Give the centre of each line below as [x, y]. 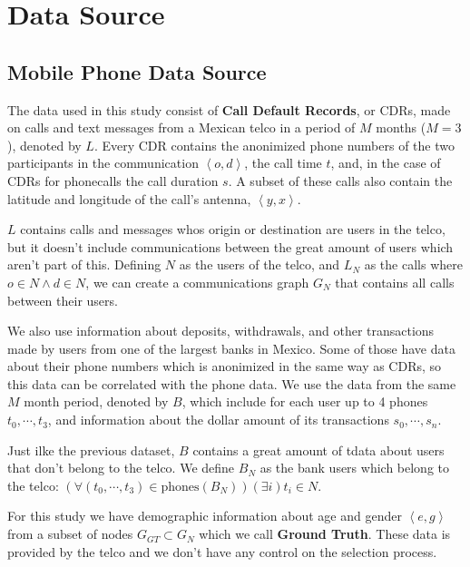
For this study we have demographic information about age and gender [205, 516]
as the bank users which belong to [355, 468]
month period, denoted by [96, 401]
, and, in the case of [386, 163]
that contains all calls [395, 282]
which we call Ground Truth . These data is [325, 534]
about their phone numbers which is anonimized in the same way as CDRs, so [225, 366]
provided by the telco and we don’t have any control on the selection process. [222, 551]
